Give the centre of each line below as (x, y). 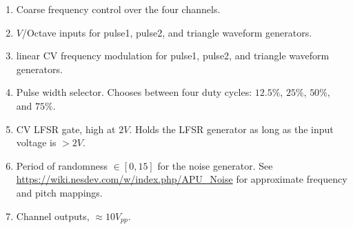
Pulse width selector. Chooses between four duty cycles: (134, 92)
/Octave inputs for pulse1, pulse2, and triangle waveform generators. (167, 32)
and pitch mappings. (59, 192)
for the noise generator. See (215, 165)
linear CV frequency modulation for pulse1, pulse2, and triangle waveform (173, 56)
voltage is (36, 142)
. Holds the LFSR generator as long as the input (231, 129)
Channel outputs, (53, 216)
